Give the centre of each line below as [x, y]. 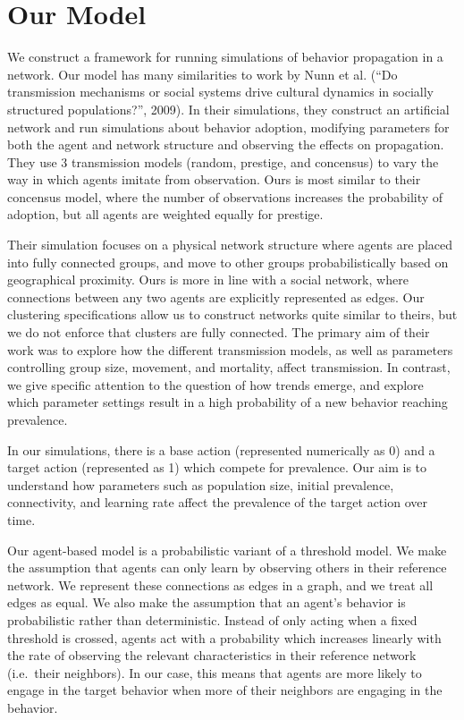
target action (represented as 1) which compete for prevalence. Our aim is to [217, 467]
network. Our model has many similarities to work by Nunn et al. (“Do [202, 74]
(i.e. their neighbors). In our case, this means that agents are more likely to [215, 672]
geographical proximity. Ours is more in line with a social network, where [208, 280]
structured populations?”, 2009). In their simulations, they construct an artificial [228, 109]
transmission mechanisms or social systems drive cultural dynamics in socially [220, 92]
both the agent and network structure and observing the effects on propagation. [226, 144]
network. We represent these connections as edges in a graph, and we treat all [220, 584]
